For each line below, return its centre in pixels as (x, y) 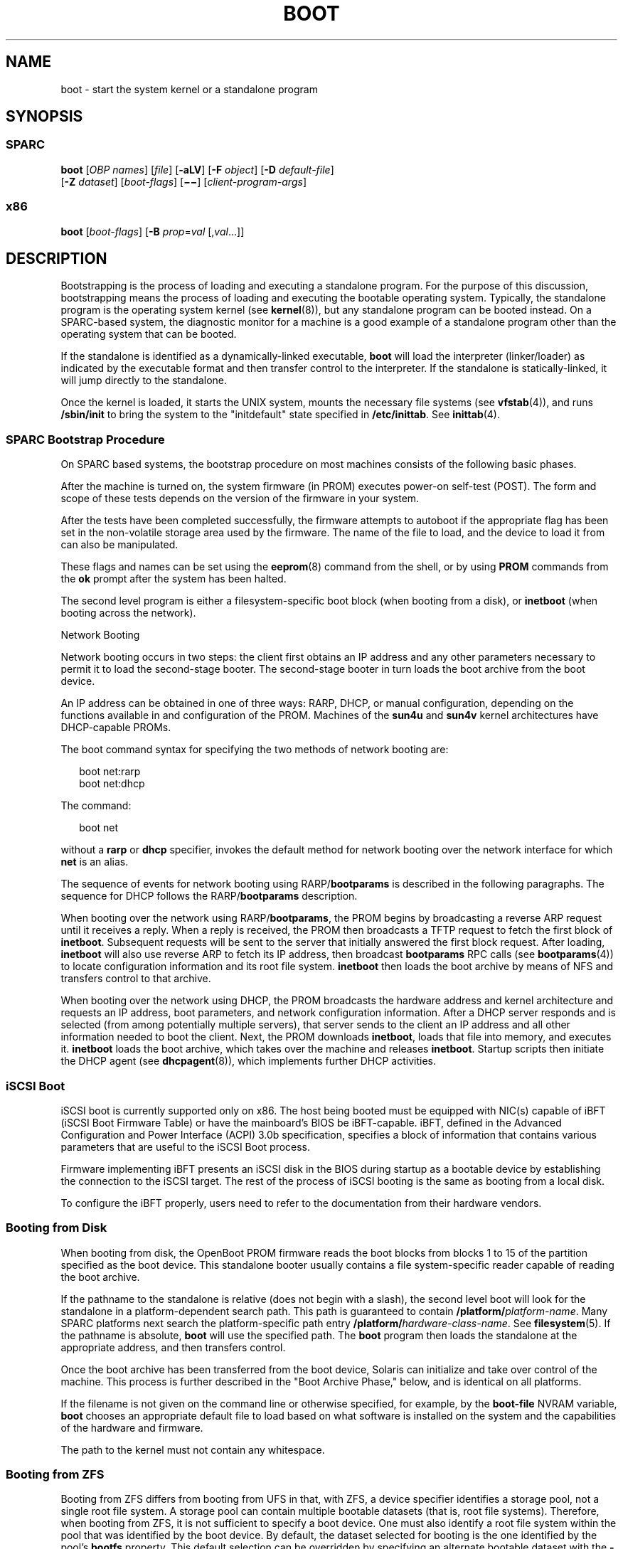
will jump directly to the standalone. (144, 380)
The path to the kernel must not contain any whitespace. (193, 1449)
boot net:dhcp (112, 784)
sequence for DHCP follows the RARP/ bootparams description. (209, 896)
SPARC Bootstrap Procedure (85, 439)
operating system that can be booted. (149, 334)
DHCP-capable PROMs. (116, 728)
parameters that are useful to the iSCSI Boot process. (186, 1146)
